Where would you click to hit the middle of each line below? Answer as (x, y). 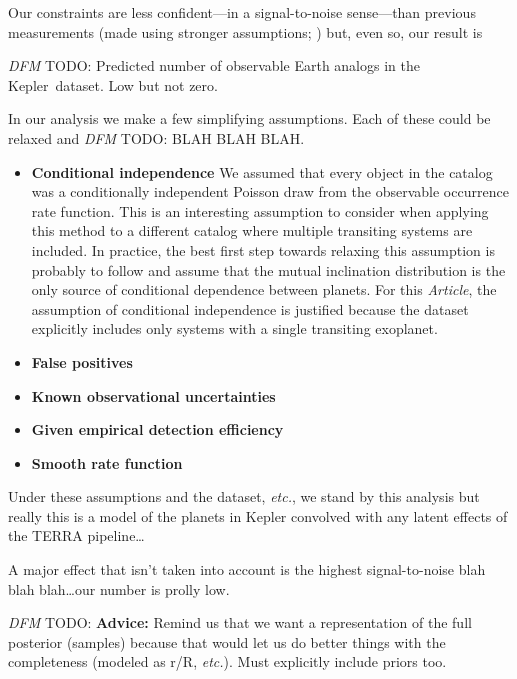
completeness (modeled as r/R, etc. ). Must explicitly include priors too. (227, 661)
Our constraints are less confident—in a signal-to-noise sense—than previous (242, 12)
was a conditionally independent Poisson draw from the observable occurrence (270, 191)
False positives (82, 361)
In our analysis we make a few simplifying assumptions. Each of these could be (249, 118)
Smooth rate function (107, 462)
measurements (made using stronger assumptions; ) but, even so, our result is (245, 31)
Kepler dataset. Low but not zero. (113, 84)
